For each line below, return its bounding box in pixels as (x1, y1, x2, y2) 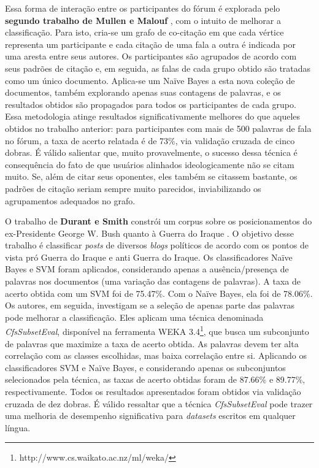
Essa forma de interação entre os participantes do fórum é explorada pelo (5, 2, 280, 14)
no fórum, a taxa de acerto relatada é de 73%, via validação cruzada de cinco (5, 134, 295, 147)
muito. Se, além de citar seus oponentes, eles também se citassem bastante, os (5, 170, 298, 183)
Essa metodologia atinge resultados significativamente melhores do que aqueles (5, 110, 301, 123)
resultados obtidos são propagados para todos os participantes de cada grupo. (5, 98, 296, 110)
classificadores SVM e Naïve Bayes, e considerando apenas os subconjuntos (5, 361, 286, 374)
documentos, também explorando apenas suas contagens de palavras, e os (5, 86, 281, 99)
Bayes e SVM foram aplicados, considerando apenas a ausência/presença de (5, 263, 289, 275)
